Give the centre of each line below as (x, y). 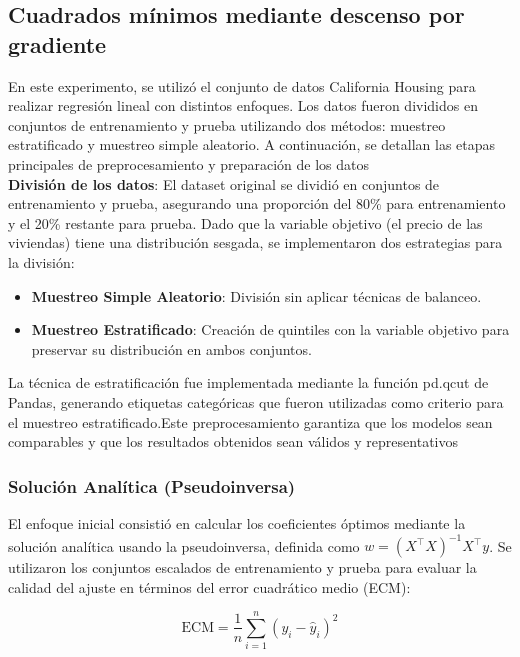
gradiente (57, 43)
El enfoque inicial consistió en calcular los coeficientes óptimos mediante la (237, 522)
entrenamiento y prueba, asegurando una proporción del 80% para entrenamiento (257, 203)
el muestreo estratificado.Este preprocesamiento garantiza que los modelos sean (250, 421)
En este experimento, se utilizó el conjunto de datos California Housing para (242, 85)
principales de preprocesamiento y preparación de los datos (189, 163)
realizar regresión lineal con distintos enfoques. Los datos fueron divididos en (243, 105)
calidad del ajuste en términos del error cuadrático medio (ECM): (209, 586)
